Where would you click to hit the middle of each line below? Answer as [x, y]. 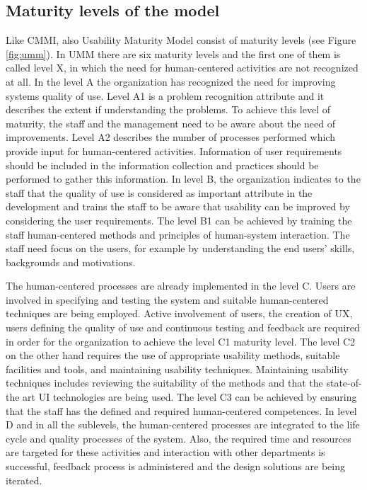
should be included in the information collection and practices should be [162, 165]
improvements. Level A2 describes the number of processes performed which [170, 137]
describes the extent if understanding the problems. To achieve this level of [168, 109]
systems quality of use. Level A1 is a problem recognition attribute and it [165, 95]
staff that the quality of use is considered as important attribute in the [159, 192]
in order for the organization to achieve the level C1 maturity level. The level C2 [181, 341]
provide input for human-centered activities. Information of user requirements [174, 150]
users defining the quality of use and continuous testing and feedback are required [183, 327]
